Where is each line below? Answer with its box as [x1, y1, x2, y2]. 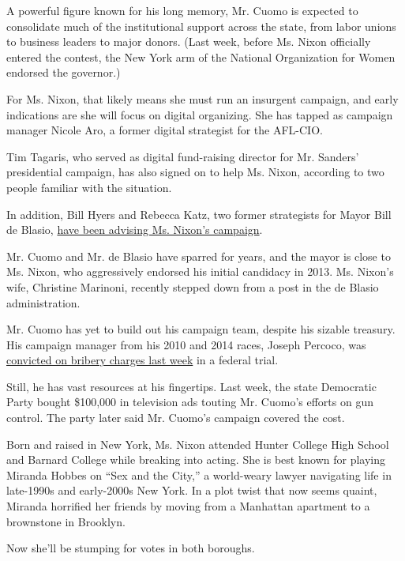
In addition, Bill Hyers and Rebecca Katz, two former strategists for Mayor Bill [6, 205, 392, 222]
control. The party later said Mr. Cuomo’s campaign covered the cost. [6, 409, 345, 426]
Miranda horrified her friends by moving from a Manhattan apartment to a [6, 498, 370, 514]
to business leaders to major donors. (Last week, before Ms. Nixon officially [6, 33, 371, 50]
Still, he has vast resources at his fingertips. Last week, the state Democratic [6, 378, 377, 394]
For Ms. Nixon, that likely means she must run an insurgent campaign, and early [6, 90, 399, 107]
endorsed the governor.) [6, 64, 121, 81]
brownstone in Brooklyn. [6, 513, 126, 529]
